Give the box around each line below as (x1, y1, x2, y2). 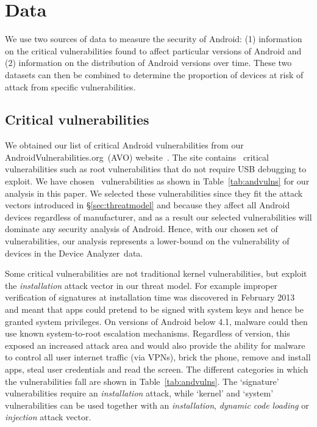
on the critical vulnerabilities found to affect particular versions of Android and (5, 44, 302, 57)
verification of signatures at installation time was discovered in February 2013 (5, 291, 295, 304)
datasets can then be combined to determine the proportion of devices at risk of (5, 68, 304, 81)
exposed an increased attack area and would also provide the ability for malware (5, 338, 305, 351)
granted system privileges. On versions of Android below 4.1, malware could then (5, 315, 308, 327)
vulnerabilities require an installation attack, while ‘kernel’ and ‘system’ (5, 387, 274, 400)
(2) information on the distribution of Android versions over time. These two (5, 56, 292, 69)
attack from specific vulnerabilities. (5, 80, 136, 93)
